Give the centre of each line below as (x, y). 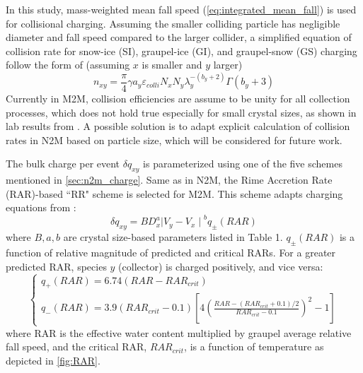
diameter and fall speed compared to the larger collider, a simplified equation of (179, 37)
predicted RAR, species (56, 266)
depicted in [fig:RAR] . (53, 360)
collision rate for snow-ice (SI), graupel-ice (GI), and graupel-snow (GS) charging (181, 51)
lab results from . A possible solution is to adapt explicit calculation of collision (178, 126)
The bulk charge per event (63, 164)
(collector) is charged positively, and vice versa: (221, 266)
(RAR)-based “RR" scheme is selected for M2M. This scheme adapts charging (174, 193)
